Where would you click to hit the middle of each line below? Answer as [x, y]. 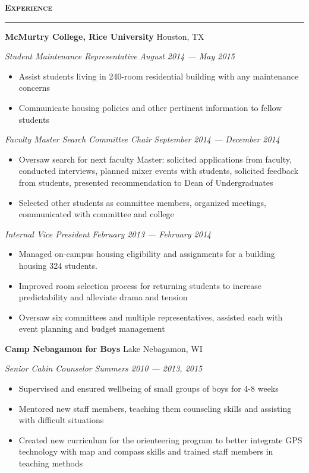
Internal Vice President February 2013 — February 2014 [108, 234]
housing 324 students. [58, 265]
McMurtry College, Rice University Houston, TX [105, 36]
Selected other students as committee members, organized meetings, [142, 202]
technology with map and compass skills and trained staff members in [146, 451]
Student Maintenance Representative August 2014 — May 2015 [120, 56]
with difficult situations [61, 420]
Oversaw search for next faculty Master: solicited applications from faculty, [155, 159]
